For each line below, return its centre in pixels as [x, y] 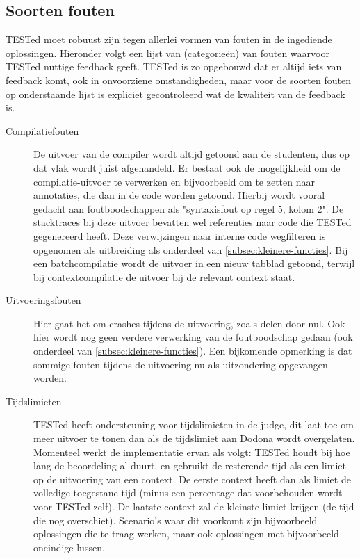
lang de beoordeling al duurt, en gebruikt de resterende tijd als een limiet [190, 465]
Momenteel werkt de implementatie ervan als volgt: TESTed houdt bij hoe [192, 452]
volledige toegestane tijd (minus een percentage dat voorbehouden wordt [188, 493]
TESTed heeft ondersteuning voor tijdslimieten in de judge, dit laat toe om [194, 424]
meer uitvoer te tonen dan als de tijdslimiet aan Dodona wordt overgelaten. [194, 438]
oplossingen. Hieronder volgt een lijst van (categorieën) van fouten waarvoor [167, 52]
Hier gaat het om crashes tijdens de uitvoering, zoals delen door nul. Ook [189, 323]
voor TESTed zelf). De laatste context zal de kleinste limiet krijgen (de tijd [194, 507]
